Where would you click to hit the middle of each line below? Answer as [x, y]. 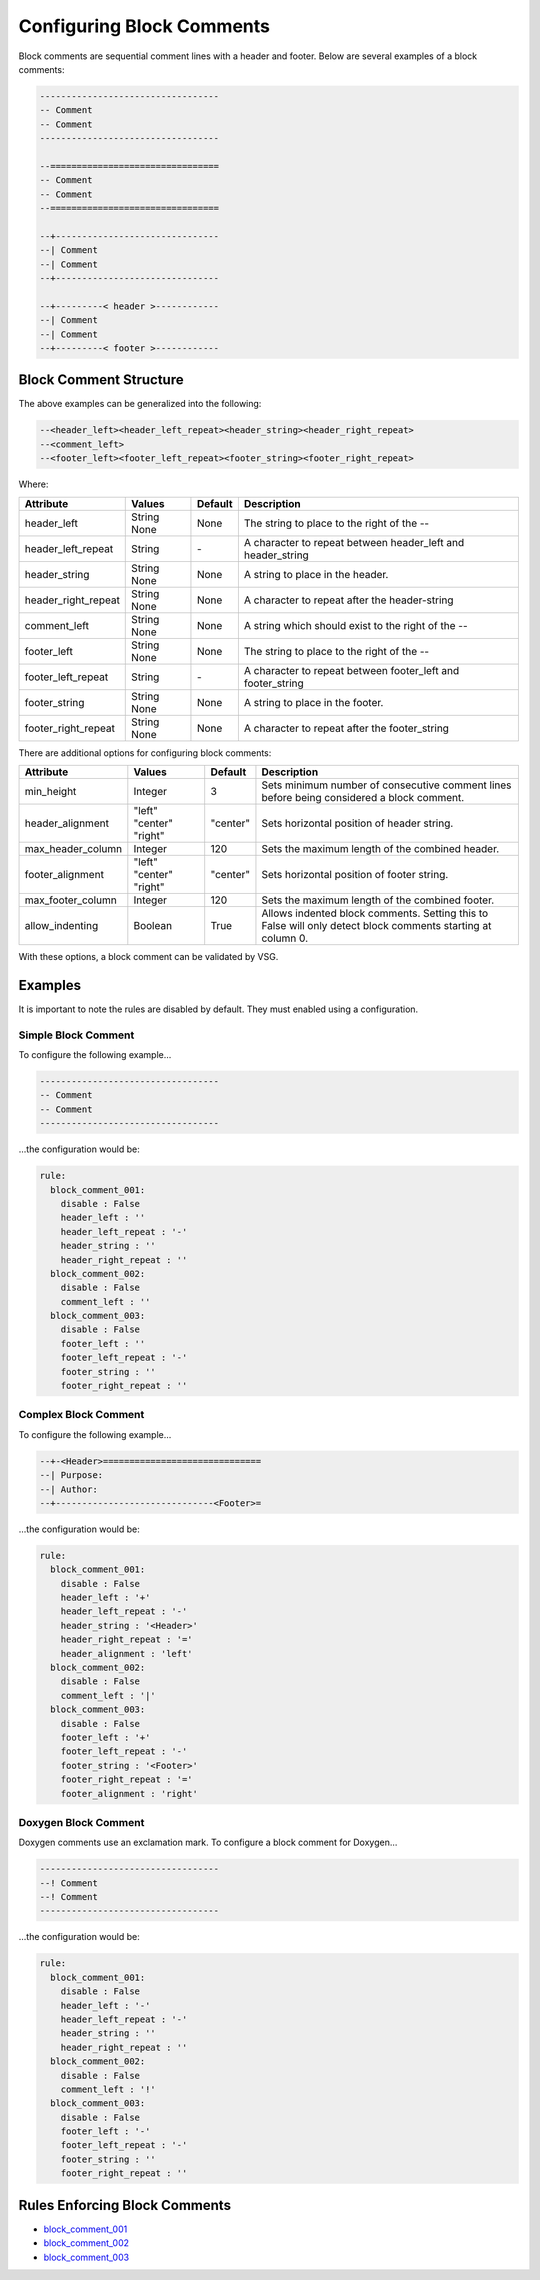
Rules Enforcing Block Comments [125, 2205]
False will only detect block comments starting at [376, 925]
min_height [50, 791]
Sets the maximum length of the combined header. [380, 848]
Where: [33, 484]
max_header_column [73, 848]
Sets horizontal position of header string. [357, 823]
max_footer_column [70, 900]
